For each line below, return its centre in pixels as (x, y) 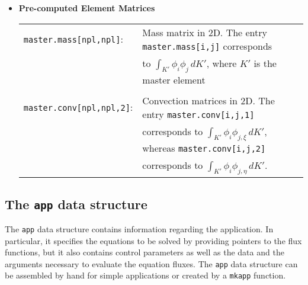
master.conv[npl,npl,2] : (78, 107)
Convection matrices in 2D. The (208, 100)
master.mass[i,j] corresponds (207, 46)
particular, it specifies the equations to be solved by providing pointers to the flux (153, 240)
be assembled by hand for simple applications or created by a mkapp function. (145, 275)
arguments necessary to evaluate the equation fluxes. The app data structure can (151, 263)
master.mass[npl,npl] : (73, 39)
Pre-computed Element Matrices (87, 8)
